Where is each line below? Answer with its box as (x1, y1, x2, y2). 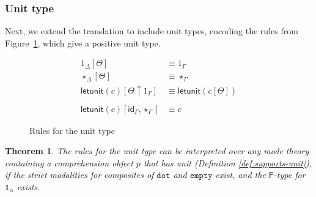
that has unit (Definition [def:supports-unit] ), (143, 156, 312, 169)
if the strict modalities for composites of (5, 168, 154, 181)
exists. (17, 180, 40, 193)
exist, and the (215, 168, 266, 181)
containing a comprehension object (5, 156, 133, 169)
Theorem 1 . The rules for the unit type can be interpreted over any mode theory (5, 144, 309, 157)
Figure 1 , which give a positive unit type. (5, 36, 161, 49)
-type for (273, 168, 306, 181)
